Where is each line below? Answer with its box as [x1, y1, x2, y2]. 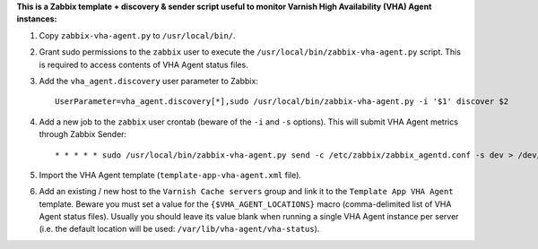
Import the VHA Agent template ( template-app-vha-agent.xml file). [39, 169, 302, 180]
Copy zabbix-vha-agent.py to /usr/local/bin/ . [39, 30, 237, 40]
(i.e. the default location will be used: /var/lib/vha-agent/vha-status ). [39, 224, 320, 235]
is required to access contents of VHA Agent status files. [39, 59, 248, 70]
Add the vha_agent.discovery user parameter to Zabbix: [39, 75, 259, 86]
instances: [16, 13, 57, 24]
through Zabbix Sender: [39, 129, 127, 140]
